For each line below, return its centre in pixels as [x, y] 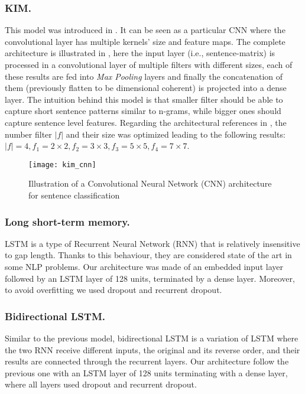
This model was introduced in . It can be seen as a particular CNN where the [145, 30]
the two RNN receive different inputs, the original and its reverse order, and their [152, 349]
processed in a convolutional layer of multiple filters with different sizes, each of [149, 64]
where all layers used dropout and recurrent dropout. [101, 384]
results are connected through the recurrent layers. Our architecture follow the [147, 361]
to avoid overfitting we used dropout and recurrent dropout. [113, 290]
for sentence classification [74, 195]
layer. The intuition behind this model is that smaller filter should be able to [144, 99]
